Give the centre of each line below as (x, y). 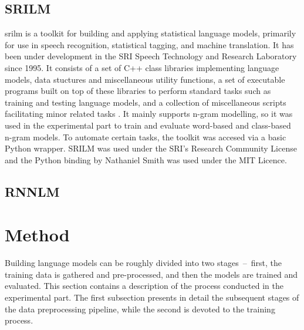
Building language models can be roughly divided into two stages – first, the (143, 263)
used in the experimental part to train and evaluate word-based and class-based (148, 125)
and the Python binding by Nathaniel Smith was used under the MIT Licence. (146, 159)
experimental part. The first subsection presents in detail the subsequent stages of (152, 297)
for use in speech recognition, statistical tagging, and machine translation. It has (149, 44)
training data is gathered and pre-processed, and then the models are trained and (151, 274)
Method (37, 235)
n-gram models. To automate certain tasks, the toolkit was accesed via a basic (146, 137)
